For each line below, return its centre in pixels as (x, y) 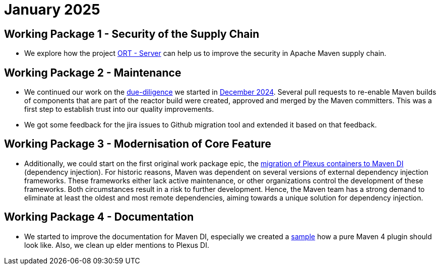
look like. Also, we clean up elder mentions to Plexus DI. (117, 245)
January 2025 (52, 10)
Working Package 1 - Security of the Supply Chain (132, 34)
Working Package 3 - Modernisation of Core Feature (138, 144)
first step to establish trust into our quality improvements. (119, 109)
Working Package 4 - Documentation (99, 217)
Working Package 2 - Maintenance (93, 73)
